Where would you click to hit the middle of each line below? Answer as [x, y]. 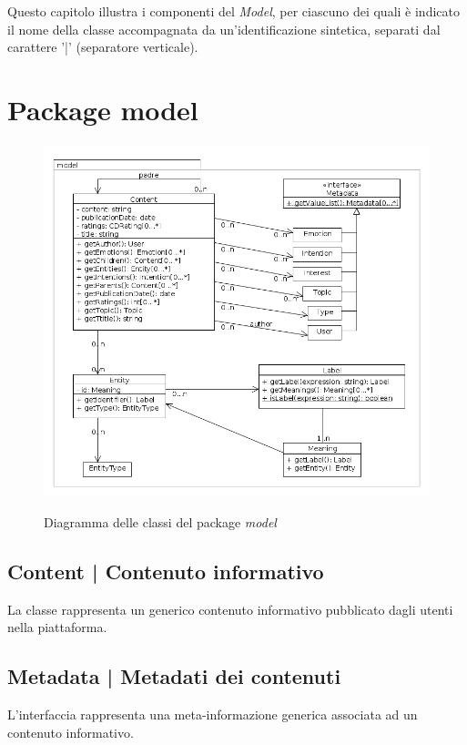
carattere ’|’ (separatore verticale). [103, 47]
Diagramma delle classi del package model [160, 521]
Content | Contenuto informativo [166, 571]
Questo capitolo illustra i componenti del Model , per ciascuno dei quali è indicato [233, 11]
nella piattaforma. [57, 627]
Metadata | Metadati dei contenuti [174, 676]
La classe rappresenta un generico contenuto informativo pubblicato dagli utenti [230, 609]
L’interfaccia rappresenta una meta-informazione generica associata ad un [213, 714]
